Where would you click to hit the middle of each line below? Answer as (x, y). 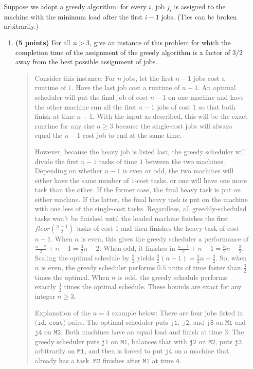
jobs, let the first (148, 78)
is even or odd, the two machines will (178, 171)
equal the (48, 135)
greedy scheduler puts (67, 341)
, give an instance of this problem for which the (160, 42)
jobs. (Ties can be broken (199, 16)
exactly (45, 286)
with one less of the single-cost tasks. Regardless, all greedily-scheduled (141, 209)
